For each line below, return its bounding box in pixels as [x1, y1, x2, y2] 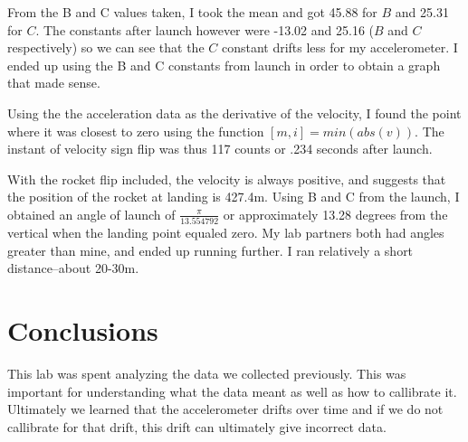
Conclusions [7, 312, 158, 349]
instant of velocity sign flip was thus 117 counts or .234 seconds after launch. [7, 139, 433, 158]
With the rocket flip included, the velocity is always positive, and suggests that [7, 169, 446, 188]
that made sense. [7, 73, 100, 92]
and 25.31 [395, 3, 449, 21]
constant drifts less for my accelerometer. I [221, 38, 458, 57]
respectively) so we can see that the [7, 38, 205, 57]
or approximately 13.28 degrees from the [223, 204, 448, 223]
